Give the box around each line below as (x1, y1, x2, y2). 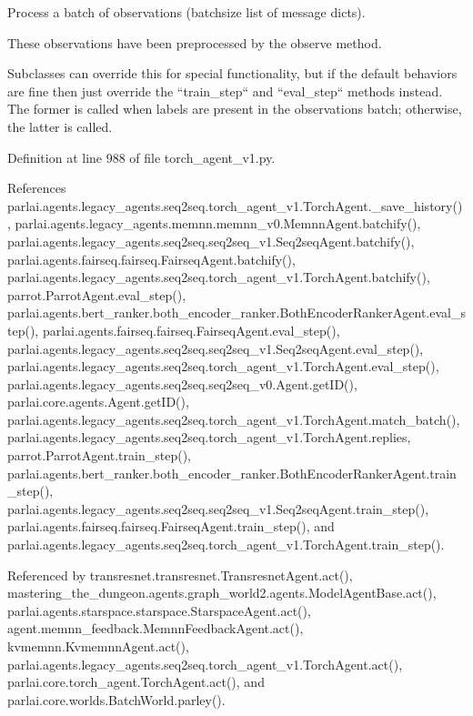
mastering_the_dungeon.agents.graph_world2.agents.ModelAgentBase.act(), (7, 583, 437, 602)
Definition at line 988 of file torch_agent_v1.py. (7, 147, 276, 166)
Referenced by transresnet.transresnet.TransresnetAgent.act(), (7, 565, 353, 584)
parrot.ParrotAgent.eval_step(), (7, 285, 186, 304)
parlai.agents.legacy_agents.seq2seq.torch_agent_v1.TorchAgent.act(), (7, 654, 403, 673)
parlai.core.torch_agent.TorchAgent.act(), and (7, 672, 265, 691)
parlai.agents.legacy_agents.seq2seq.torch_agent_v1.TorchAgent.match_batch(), (7, 409, 460, 429)
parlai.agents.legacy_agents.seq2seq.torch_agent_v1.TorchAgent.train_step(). (7, 535, 445, 554)
